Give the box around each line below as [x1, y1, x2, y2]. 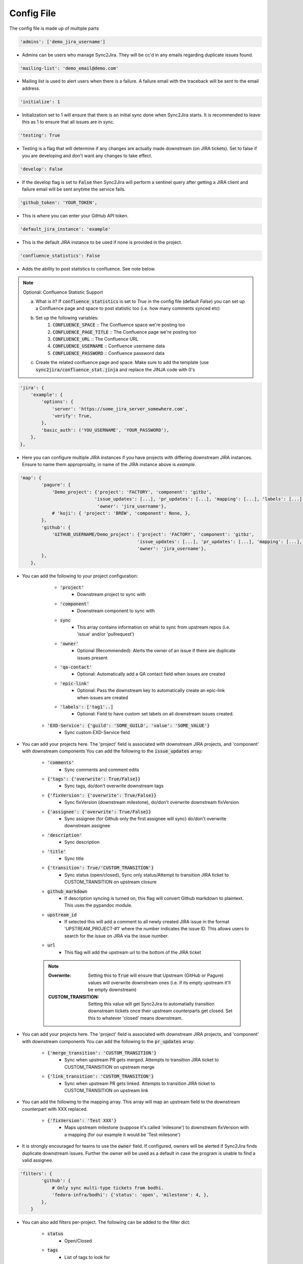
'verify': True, [52, 413, 92, 419]
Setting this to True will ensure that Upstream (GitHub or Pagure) [88, 972, 224, 978]
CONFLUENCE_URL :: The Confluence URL [53, 336, 138, 342]
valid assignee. [22, 1157, 54, 1163]
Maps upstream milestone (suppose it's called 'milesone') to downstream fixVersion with [64, 1124, 249, 1131]
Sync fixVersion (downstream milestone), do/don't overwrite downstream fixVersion [64, 799, 239, 805]
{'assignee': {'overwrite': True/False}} [47, 809, 151, 815]
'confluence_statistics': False [20, 253, 100, 258]
